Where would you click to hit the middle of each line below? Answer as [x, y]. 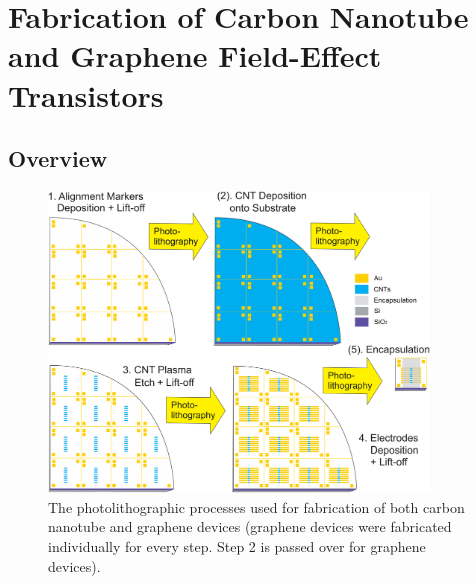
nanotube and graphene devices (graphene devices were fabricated [250, 526]
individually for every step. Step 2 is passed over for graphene [237, 545]
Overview [58, 158]
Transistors [86, 94]
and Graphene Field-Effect [195, 55]
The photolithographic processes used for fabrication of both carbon [256, 506]
